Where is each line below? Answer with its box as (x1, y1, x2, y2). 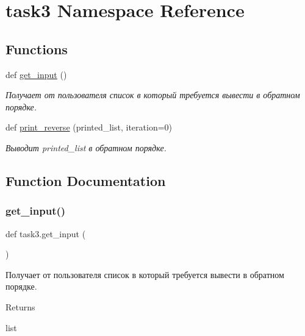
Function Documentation (5, 171, 166, 190)
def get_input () (5, 68, 67, 80)
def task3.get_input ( (5, 227, 86, 240)
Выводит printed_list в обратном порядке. (5, 141, 167, 154)
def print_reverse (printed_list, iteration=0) (5, 121, 173, 134)
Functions (5, 39, 68, 58)
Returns (5, 300, 35, 313)
